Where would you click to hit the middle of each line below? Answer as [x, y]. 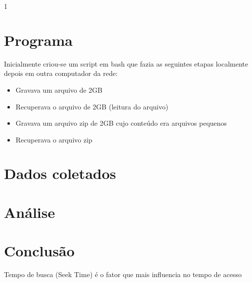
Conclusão [39, 251]
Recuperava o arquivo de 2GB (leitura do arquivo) [92, 106]
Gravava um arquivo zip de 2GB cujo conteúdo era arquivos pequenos [121, 123]
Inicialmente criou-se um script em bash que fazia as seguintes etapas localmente [126, 63]
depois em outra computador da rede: [61, 73]
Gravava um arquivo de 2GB [59, 89]
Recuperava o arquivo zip [54, 139]
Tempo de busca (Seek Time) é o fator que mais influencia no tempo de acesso [123, 274]
